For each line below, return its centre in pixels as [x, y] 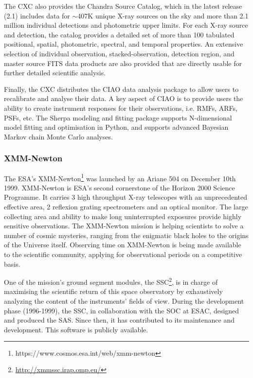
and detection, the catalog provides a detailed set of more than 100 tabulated [119, 34]
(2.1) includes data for [37, 15]
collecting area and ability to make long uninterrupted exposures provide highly [123, 216]
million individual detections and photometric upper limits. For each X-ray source [126, 25]
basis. [12, 264]
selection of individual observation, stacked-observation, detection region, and [119, 53]
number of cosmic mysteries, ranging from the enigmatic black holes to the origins [126, 235]
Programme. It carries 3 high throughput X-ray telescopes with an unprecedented [126, 197]
